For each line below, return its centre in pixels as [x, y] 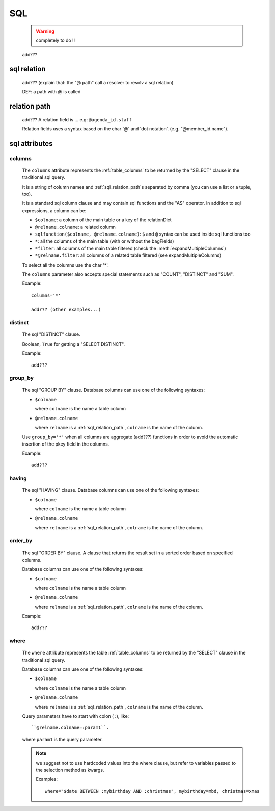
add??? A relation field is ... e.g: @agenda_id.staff [77, 119]
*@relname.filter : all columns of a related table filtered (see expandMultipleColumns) [128, 255]
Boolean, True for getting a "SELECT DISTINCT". [73, 344]
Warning [45, 31]
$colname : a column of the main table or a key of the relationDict [103, 220]
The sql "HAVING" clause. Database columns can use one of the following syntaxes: [111, 490]
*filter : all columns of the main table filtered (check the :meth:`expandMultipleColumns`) [130, 248]
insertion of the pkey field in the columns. [66, 444]
